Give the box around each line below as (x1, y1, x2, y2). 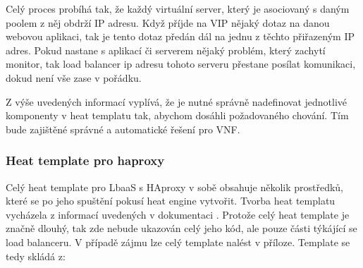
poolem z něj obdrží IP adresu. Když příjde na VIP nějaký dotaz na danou (6, 15, 330, 30)
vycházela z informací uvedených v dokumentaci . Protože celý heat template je (6, 207, 350, 221)
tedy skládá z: (6, 248, 66, 263)
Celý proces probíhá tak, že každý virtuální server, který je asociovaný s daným (6, 1, 350, 16)
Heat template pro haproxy (6, 152, 165, 169)
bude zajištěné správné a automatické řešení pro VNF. (6, 121, 240, 136)
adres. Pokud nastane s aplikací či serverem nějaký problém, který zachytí (6, 42, 326, 57)
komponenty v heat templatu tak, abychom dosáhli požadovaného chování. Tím (6, 108, 349, 123)
